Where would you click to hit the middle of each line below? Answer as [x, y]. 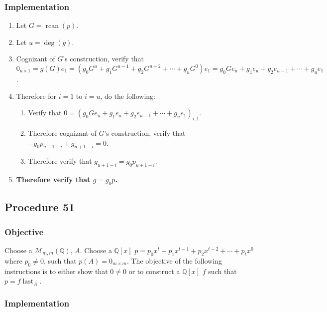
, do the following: [128, 96]
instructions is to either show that [56, 271]
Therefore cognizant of [62, 133]
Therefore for [36, 96]
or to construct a [154, 271]
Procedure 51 [40, 207]
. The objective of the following [174, 260]
